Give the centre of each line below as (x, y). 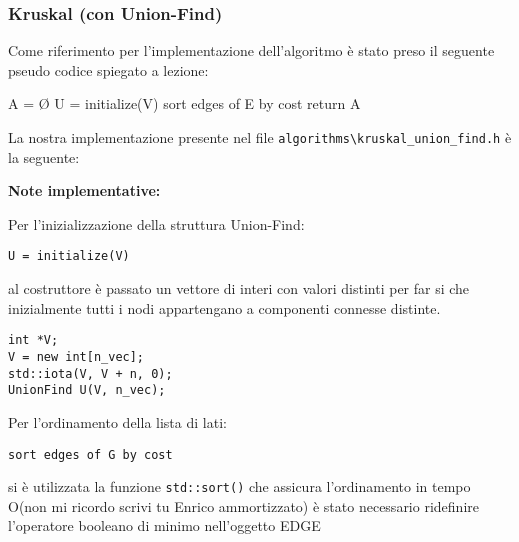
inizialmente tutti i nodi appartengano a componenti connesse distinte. (224, 307)
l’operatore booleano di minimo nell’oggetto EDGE (164, 525)
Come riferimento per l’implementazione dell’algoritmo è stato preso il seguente (251, 50)
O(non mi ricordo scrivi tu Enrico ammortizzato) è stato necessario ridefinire (243, 505)
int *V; (33, 340)
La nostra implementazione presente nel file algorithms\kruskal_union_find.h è (260, 137)
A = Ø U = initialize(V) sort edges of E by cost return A (184, 103)
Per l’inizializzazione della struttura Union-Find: (156, 223)
